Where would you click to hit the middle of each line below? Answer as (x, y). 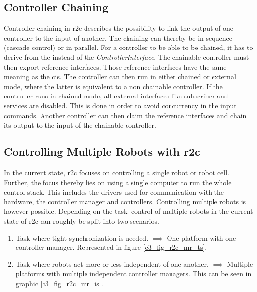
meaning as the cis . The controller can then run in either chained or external (120, 76)
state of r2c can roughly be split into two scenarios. (82, 220)
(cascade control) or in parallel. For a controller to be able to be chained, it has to (128, 47)
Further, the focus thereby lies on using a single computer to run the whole (118, 182)
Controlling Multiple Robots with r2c (102, 152)
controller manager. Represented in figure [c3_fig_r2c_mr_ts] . (111, 247)
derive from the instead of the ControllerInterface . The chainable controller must (127, 57)
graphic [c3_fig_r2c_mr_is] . (59, 283)
